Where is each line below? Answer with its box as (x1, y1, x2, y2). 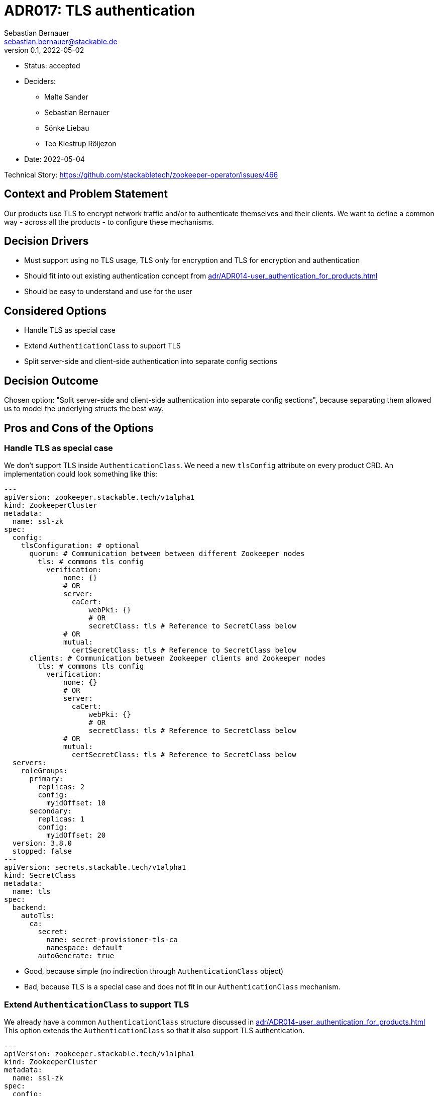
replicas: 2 (38, 783, 85, 791)
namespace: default (46, 944, 123, 952)
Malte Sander (44, 92, 88, 101)
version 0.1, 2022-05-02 (4, 45, 84, 54)
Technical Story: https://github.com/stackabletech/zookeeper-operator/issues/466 (4, 170, 278, 179)
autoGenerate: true (38, 952, 115, 960)
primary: (29, 775, 64, 783)
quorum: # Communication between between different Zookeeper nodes (29, 550, 305, 558)
